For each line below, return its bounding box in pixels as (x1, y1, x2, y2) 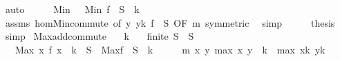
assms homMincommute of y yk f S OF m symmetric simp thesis (5, 15, 335, 29)
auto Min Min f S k (5, 2, 140, 16)
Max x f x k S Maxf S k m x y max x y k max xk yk (15, 42, 325, 56)
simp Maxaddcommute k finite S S (5, 29, 194, 43)
